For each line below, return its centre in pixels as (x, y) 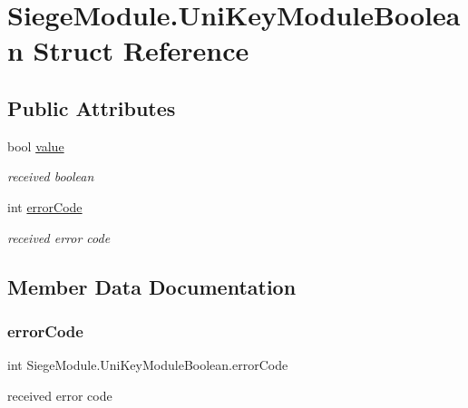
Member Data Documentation (152, 286)
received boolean (51, 176)
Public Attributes (92, 107)
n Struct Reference (128, 50)
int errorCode (45, 206)
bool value (36, 146)
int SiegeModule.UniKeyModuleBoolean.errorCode (148, 365)
